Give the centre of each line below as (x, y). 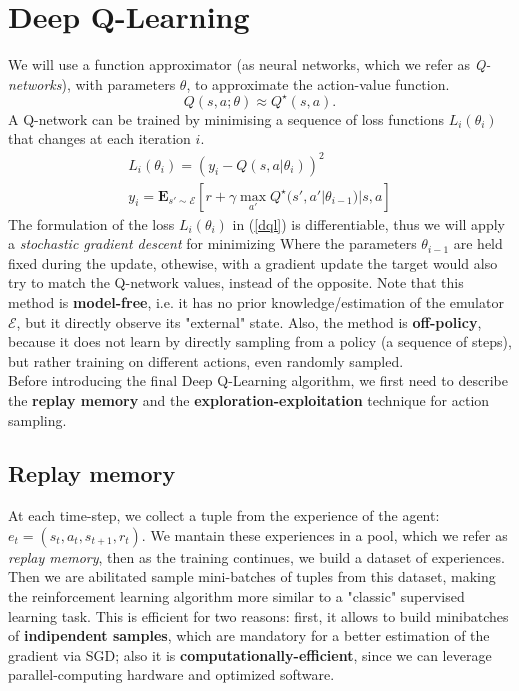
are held (478, 243)
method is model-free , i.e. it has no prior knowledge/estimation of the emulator (256, 301)
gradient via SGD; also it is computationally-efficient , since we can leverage (250, 654)
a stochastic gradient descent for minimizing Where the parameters (212, 243)
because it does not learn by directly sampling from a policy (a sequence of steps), (260, 341)
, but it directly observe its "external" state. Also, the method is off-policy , (249, 321)
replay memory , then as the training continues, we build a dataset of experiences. (256, 556)
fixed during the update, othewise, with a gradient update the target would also (253, 262)
